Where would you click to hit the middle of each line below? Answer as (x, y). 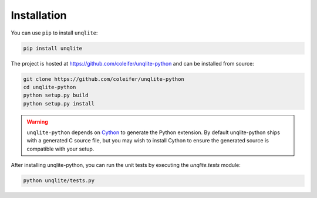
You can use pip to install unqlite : (54, 33)
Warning (37, 122)
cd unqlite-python (50, 87)
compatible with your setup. (60, 149)
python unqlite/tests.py (59, 181)
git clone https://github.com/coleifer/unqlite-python (104, 79)
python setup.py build (56, 95)
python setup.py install (59, 103)
